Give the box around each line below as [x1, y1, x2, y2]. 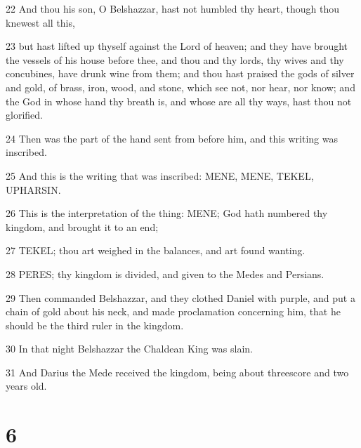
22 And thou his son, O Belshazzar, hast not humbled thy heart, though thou [6, 1, 340, 15]
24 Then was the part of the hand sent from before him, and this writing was [6, 131, 338, 145]
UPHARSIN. [6, 182, 61, 197]
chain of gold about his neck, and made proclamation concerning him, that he [6, 304, 341, 319]
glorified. [6, 107, 43, 122]
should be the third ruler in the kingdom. [6, 317, 184, 332]
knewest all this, [6, 15, 75, 29]
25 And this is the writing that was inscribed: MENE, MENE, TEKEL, [6, 168, 314, 183]
